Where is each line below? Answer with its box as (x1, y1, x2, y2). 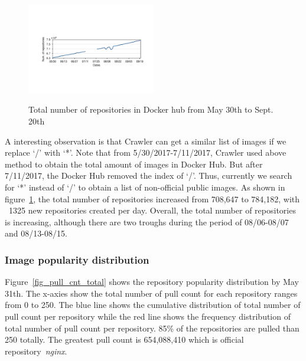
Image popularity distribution (5, 252, 149, 267)
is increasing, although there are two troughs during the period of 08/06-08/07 (5, 215, 289, 228)
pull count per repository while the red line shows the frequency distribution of (5, 310, 291, 323)
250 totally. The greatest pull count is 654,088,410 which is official (5, 333, 244, 346)
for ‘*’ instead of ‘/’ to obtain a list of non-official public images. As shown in (5, 181, 285, 193)
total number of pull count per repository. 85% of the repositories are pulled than (5, 321, 300, 334)
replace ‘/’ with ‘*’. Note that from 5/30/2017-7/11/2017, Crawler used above (5, 146, 287, 159)
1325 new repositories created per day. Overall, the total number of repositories (8, 204, 296, 216)
